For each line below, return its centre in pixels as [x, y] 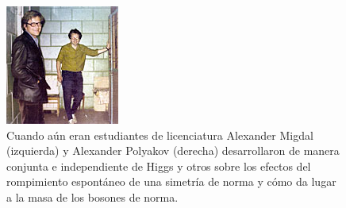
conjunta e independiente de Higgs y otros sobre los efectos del [159, 166]
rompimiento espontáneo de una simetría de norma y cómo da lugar [171, 181]
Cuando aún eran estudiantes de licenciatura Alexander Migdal [160, 135]
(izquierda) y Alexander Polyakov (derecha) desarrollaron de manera [173, 150]
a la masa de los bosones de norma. [92, 196]
